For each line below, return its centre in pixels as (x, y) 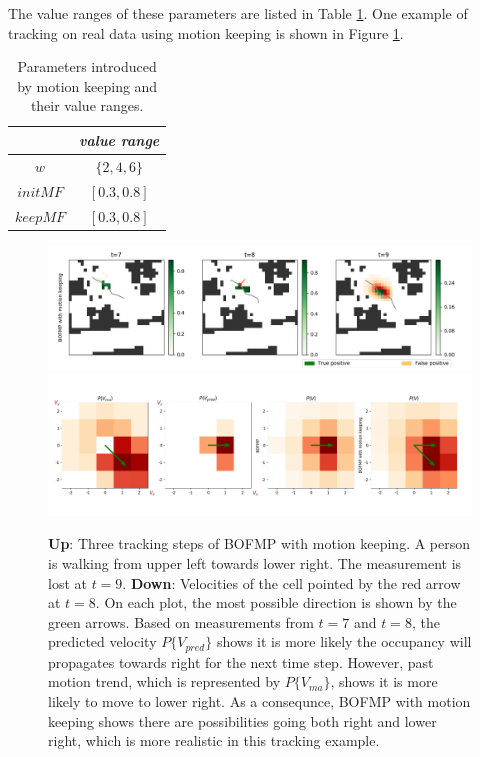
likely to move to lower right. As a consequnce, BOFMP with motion (259, 701)
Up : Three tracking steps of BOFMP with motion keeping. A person (259, 543)
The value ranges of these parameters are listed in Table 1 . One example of (238, 13)
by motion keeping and (87, 85)
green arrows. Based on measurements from (181, 621)
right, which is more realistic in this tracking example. (214, 740)
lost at (67, 582)
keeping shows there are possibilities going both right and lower (242, 720)
